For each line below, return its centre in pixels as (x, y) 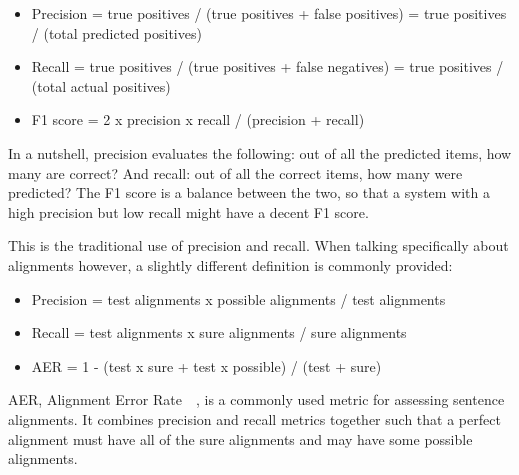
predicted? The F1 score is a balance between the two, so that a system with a (249, 192)
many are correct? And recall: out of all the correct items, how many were (235, 172)
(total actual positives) (101, 85)
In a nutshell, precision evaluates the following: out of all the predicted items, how (260, 152)
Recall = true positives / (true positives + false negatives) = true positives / (267, 66)
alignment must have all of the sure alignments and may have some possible (240, 438)
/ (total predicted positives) (116, 32)
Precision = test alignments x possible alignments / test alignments (238, 298)
